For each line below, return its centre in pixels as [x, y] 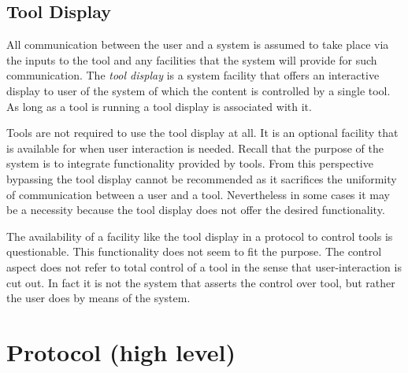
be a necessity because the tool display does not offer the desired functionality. [196, 210]
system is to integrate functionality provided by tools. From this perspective [190, 163]
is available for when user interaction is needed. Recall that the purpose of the [195, 148]
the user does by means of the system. [98, 298]
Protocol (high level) [121, 351]
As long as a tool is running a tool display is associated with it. [159, 106]
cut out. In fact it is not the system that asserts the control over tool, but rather [201, 282]
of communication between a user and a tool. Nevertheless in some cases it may [198, 194]
